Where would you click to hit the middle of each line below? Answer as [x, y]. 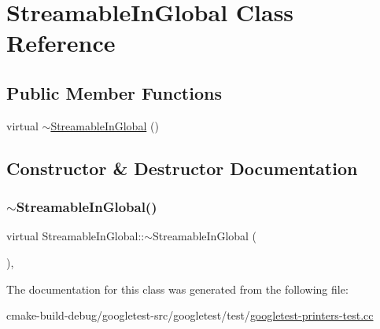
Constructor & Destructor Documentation [182, 168]
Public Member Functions [114, 92]
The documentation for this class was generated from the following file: [177, 289]
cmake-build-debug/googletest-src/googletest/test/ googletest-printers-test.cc [190, 315]
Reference [61, 43]
